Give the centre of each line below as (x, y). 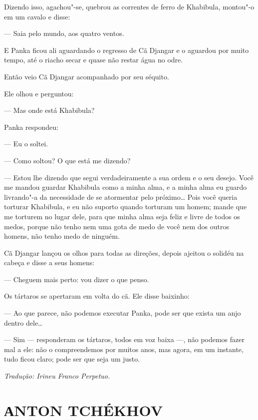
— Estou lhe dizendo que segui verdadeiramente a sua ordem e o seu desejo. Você (129, 177)
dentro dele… (23, 322)
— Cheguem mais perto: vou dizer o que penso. (77, 279)
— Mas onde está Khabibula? (49, 110)
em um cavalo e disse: (37, 16)
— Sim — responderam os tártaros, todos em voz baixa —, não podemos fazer (124, 339)
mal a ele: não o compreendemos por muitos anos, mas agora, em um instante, (124, 349)
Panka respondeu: (31, 127)
